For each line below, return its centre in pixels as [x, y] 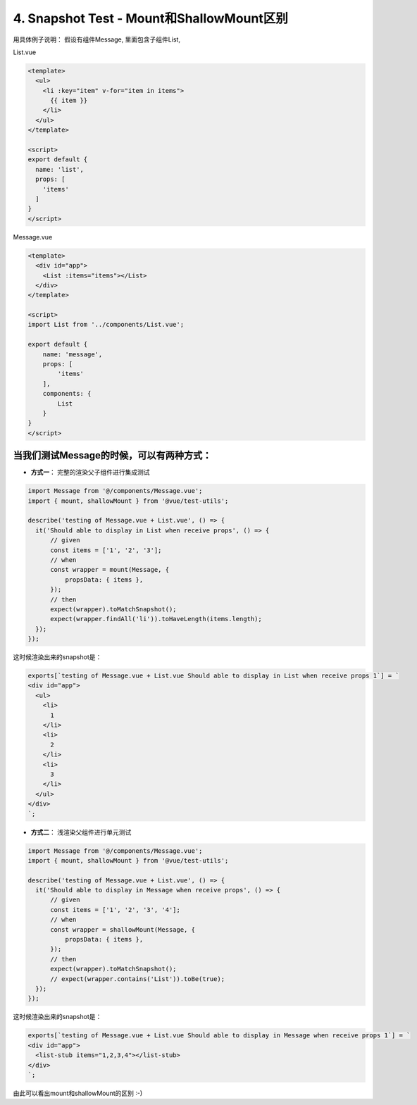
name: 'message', [73, 354]
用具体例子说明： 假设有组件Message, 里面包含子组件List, [97, 39]
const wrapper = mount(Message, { [110, 570]
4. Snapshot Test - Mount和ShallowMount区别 [150, 18]
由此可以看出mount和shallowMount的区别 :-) [78, 1093]
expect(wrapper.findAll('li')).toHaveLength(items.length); [156, 619]
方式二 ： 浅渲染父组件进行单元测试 [81, 832]
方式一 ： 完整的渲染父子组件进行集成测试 [90, 473]
